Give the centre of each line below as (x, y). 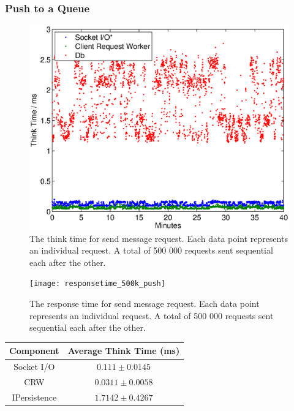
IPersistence (34, 397)
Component (34, 351)
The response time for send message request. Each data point (145, 303)
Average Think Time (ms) (124, 351)
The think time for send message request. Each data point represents (159, 238)
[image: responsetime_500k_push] (97, 284)
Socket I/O (34, 367)
